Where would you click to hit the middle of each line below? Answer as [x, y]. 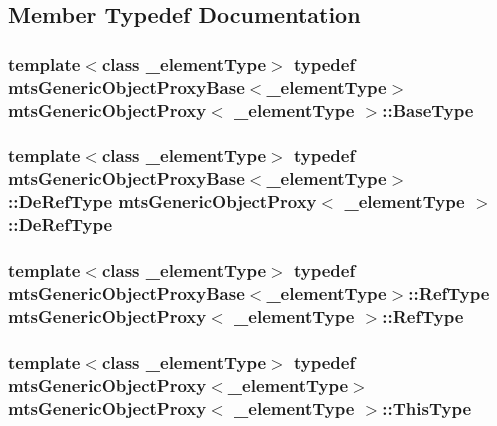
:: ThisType [426, 407]
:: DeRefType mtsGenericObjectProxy [162, 201]
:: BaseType [428, 109]
